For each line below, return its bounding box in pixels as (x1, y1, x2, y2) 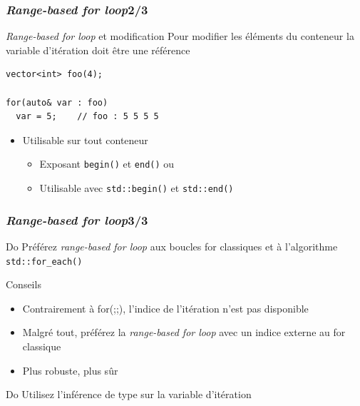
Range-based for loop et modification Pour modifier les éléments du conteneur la (6, 29, 354, 44)
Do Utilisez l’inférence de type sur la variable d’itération (6, 387, 252, 402)
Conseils (6, 277, 41, 292)
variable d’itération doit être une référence (6, 42, 190, 57)
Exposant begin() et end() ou (39, 156, 175, 171)
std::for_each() (6, 256, 83, 267)
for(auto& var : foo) (6, 97, 108, 108)
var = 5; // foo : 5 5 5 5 (16, 111, 159, 122)
